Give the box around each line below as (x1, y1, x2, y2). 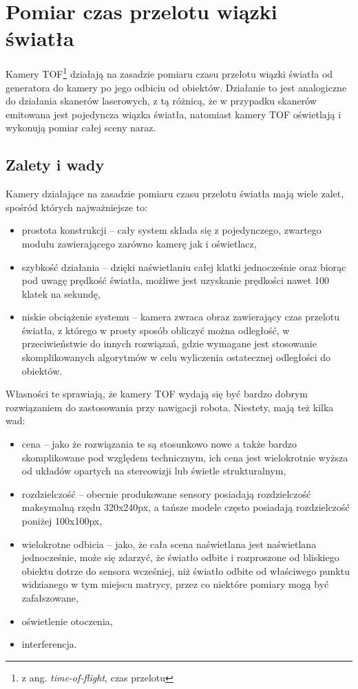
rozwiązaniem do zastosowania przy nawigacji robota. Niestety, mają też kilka (6, 400, 334, 414)
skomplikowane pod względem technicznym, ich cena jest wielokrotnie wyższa (21, 450, 348, 464)
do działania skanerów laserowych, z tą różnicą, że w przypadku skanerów (6, 94, 317, 108)
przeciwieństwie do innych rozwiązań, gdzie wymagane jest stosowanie (21, 336, 317, 351)
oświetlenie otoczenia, (21, 613, 113, 628)
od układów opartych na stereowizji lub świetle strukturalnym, (21, 463, 286, 478)
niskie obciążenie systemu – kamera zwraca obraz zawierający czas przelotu (21, 309, 340, 324)
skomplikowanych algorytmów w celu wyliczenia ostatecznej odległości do (21, 350, 331, 364)
